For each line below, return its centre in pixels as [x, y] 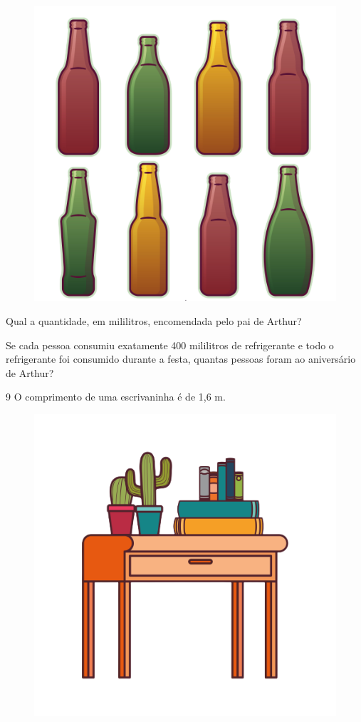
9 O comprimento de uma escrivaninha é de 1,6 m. [116, 397]
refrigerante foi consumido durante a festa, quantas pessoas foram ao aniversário [181, 359]
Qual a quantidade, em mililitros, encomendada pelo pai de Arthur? [154, 321]
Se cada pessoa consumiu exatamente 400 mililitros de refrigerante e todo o [170, 345]
